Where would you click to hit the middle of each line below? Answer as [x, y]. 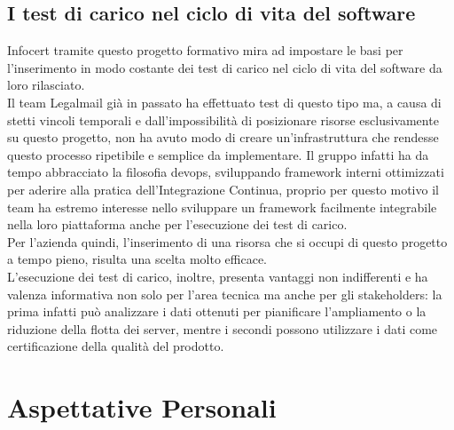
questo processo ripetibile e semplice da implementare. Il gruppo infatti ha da [218, 154]
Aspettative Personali [142, 407]
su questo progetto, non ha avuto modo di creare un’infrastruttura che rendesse [223, 137]
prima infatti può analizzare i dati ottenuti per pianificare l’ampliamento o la [217, 311]
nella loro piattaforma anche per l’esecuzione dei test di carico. [177, 224]
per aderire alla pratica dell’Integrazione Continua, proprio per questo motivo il [223, 189]
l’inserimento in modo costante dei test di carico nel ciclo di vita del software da [225, 67]
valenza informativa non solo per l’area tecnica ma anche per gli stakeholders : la [225, 294]
